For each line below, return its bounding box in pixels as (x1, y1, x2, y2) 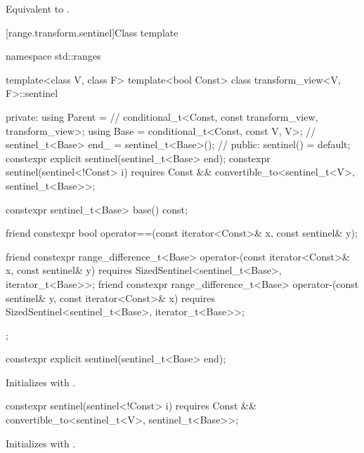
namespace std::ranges (6, 48, 101, 63)
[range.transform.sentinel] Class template (6, 25, 178, 39)
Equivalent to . (6, 1, 70, 15)
